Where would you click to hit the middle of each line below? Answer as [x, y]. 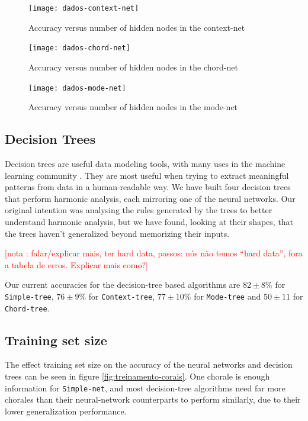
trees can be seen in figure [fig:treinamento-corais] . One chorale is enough [137, 376]
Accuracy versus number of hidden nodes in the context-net [137, 27]
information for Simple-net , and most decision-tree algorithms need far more [145, 388]
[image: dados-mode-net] [77, 88]
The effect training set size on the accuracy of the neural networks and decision [149, 364]
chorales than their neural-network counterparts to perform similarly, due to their [153, 399]
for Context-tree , [122, 296]
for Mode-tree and [227, 296]
